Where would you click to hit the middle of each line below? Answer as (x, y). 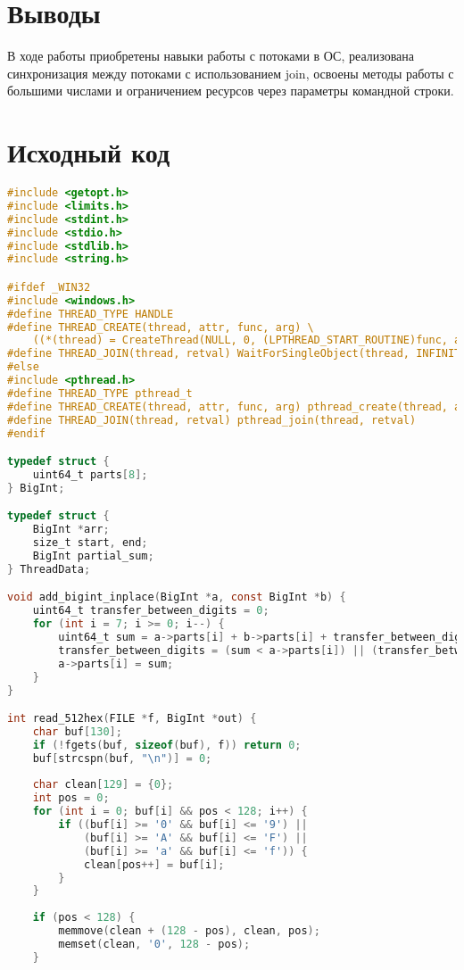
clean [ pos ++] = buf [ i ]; (154, 864)
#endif (26, 433)
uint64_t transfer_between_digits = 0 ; (151, 611)
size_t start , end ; (90, 543)
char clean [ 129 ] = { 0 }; (103, 785)
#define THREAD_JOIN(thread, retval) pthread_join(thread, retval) (212, 420)
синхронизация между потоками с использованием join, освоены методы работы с (231, 73)
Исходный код (89, 152)
